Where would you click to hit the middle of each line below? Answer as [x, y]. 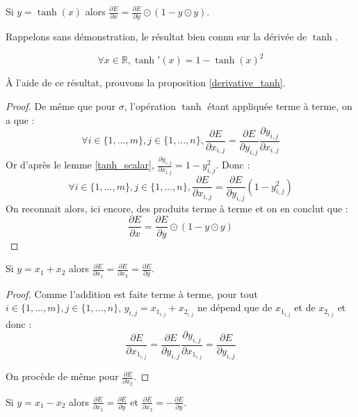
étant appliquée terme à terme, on [280, 106]
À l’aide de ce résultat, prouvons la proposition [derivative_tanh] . [146, 82]
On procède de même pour [62, 376]
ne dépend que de [235, 307]
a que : [20, 119]
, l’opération [150, 106]
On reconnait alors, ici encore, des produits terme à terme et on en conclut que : [177, 208]
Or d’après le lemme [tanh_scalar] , [80, 165]
